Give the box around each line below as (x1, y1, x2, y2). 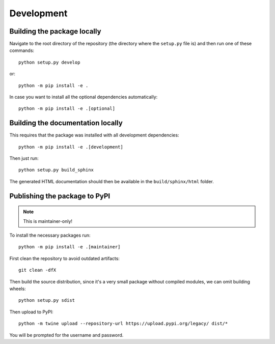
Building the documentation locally (9, 119, 123, 127)
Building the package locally (9, 27, 101, 36)
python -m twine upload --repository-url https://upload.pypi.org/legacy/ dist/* (18, 321, 228, 327)
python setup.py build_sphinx (18, 167, 94, 173)
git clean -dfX (18, 267, 57, 273)
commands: (9, 47, 35, 53)
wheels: (9, 285, 26, 292)
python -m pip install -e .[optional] (18, 106, 116, 111)
